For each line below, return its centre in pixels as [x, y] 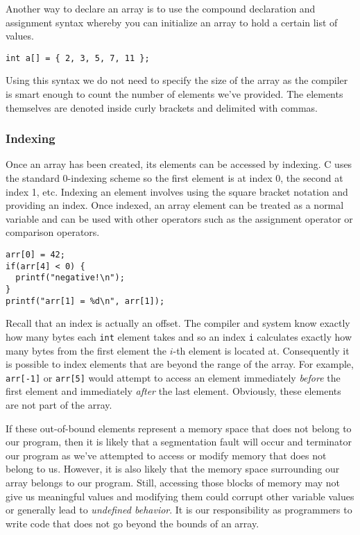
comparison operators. [53, 232]
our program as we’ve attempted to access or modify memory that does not [166, 455]
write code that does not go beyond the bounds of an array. [132, 523]
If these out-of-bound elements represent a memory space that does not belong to [179, 428]
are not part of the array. [59, 404]
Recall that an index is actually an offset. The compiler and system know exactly [178, 323]
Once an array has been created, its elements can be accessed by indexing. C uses [179, 164]
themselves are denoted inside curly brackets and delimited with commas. [162, 107]
